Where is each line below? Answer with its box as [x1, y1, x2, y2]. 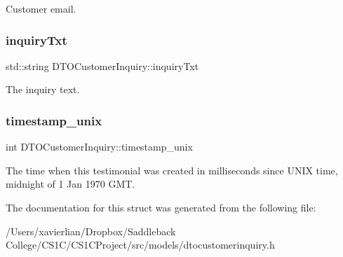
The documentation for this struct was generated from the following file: [6, 200, 316, 214]
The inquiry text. [6, 82, 80, 97]
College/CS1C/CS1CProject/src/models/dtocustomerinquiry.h [6, 237, 275, 252]
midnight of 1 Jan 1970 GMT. [6, 176, 135, 191]
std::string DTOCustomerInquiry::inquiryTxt [6, 58, 199, 73]
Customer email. [6, 1, 76, 15]
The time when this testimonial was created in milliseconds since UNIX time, [6, 162, 338, 177]
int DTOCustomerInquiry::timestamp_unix [6, 139, 193, 154]
